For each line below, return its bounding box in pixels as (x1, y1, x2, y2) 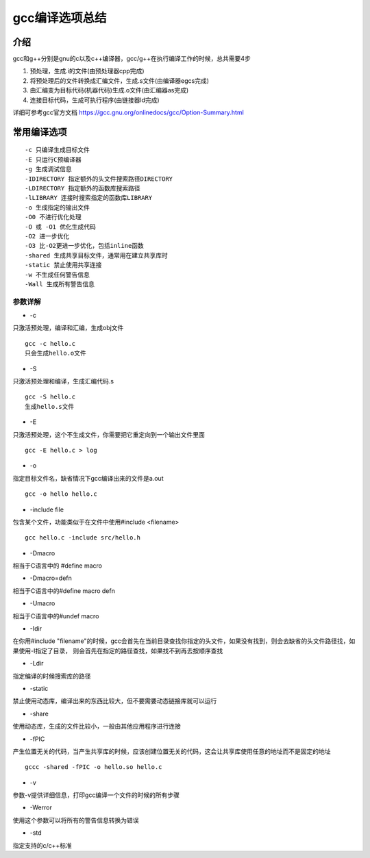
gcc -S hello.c (25, 393, 76, 401)
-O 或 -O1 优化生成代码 (25, 223, 96, 231)
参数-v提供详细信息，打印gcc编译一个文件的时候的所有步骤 (12, 791, 180, 799)
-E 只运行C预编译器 (25, 155, 82, 164)
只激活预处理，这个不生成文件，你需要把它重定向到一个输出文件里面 (12, 430, 205, 438)
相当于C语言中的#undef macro (12, 611, 99, 620)
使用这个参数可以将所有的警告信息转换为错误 (12, 816, 139, 824)
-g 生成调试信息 (25, 165, 72, 173)
